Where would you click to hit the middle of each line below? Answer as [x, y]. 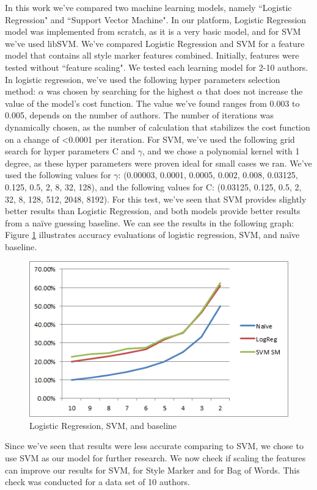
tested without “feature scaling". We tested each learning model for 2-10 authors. [157, 67]
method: [20, 91]
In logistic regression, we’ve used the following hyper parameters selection [143, 79]
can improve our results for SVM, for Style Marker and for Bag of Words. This [152, 470]
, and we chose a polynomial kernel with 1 [221, 151]
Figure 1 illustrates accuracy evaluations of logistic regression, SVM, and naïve [152, 235]
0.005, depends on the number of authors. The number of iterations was [139, 115]
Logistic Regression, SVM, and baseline [103, 425]
